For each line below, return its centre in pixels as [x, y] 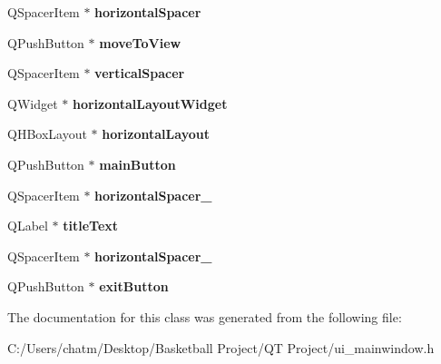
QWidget [33, 103]
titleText [91, 226]
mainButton [137, 164]
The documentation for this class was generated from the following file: [205, 316]
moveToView [140, 42]
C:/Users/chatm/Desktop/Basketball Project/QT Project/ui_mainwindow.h [221, 347]
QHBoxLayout [47, 134]
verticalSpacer [140, 73]
